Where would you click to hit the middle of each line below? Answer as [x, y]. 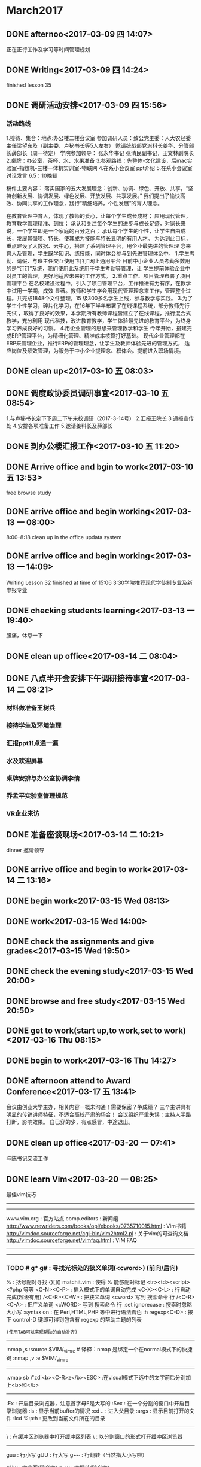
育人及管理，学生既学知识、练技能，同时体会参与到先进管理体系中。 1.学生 [98, 253]
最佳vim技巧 [21, 1194]
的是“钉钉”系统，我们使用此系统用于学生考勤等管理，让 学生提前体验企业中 [98, 268]
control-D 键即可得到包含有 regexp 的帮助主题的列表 [77, 1320]
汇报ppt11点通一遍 [32, 743]
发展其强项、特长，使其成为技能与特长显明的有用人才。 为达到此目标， [104, 238]
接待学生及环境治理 [34, 725]
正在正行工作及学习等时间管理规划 [48, 49]
